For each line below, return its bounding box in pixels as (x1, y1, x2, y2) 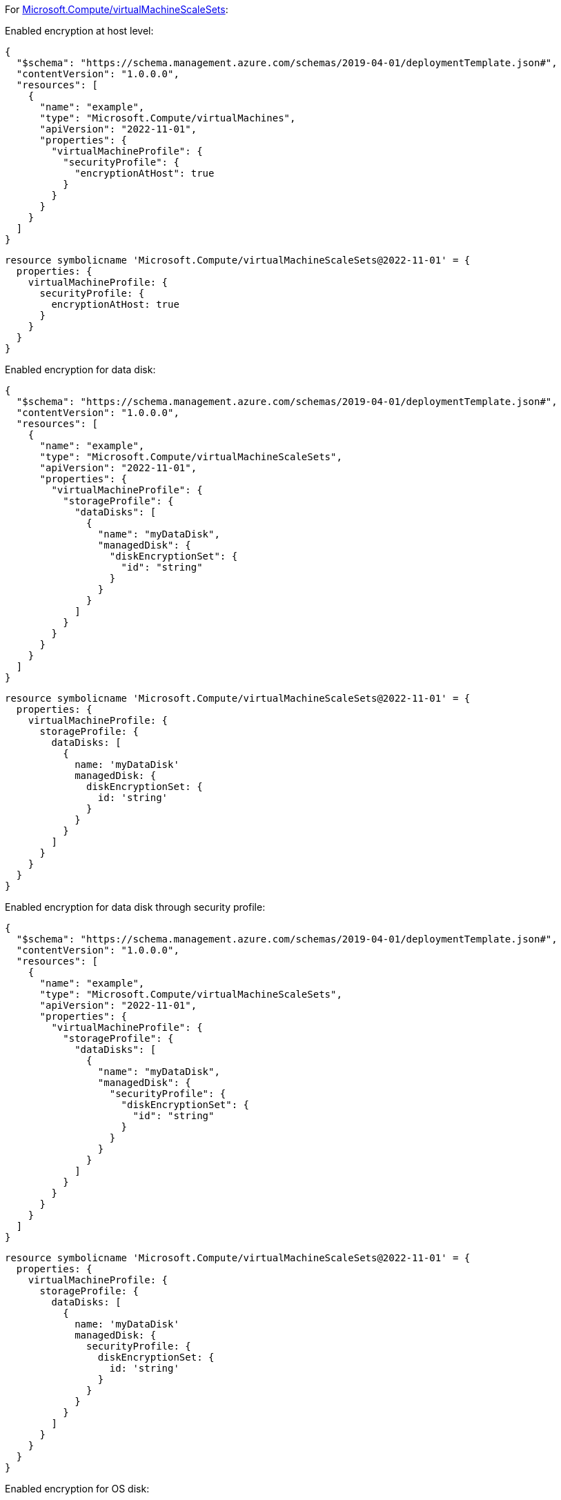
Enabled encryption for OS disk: (5, 1483, 150, 1494)
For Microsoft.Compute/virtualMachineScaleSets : (5, 3, 228, 15)
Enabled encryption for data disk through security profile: (5, 901, 266, 913)
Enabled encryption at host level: (5, 25, 154, 37)
